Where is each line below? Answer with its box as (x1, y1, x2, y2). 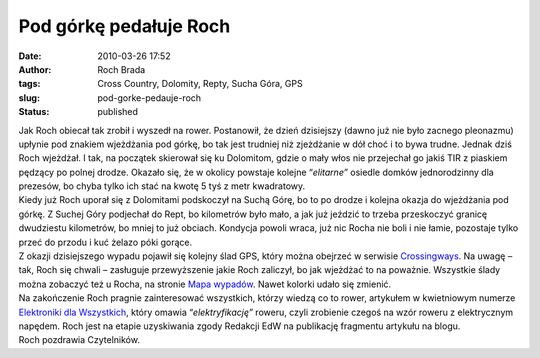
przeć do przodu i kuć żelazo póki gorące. (18, 236, 193, 248)
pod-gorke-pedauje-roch (97, 91, 202, 104)
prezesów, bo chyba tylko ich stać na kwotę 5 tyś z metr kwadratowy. (18, 180, 306, 192)
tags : (18, 78, 41, 90)
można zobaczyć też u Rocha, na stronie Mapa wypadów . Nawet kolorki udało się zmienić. (18, 278, 392, 290)
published (97, 106, 139, 118)
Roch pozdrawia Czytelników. (18, 334, 140, 346)
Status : (18, 106, 50, 118)
